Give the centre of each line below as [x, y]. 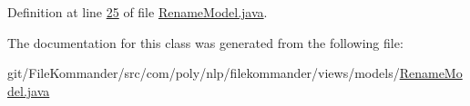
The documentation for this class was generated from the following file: [205, 42]
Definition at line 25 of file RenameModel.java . [138, 12]
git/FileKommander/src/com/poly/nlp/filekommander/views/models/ [204, 73]
